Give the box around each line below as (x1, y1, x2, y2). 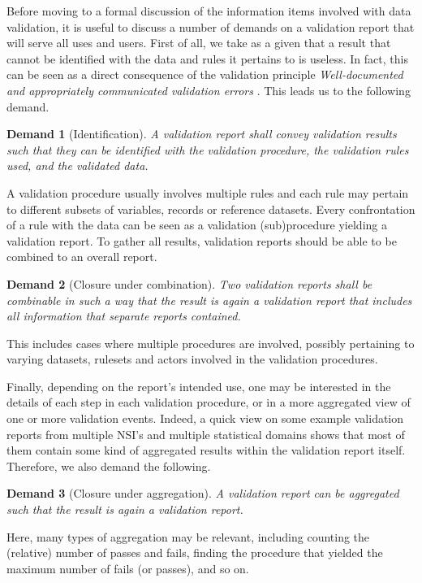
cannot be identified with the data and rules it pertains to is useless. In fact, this (6, 50, 408, 67)
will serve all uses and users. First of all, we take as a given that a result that (6, 34, 391, 51)
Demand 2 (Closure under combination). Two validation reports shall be (6, 275, 372, 292)
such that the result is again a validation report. (6, 501, 243, 518)
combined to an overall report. (6, 248, 157, 265)
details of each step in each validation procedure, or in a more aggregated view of (6, 394, 411, 411)
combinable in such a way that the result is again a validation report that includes (6, 291, 412, 308)
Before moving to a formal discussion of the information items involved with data (6, 2, 411, 19)
